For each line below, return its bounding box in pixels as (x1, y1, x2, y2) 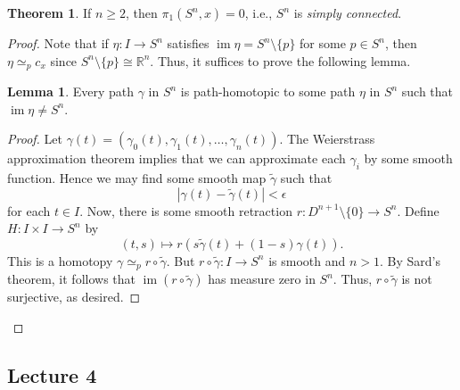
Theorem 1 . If (7, 4, 92, 21)
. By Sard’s (380, 251, 440, 270)
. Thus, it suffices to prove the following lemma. (150, 51, 411, 70)
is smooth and (268, 251, 346, 270)
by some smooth (364, 149, 453, 168)
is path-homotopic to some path (180, 82, 356, 101)
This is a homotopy (7, 251, 113, 270)
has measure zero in (208, 270, 316, 288)
